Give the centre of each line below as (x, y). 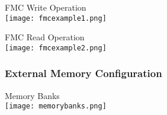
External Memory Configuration (83, 73)
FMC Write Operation (46, 7)
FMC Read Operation (45, 37)
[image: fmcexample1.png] (56, 18)
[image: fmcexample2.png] (56, 48)
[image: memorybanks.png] (56, 106)
